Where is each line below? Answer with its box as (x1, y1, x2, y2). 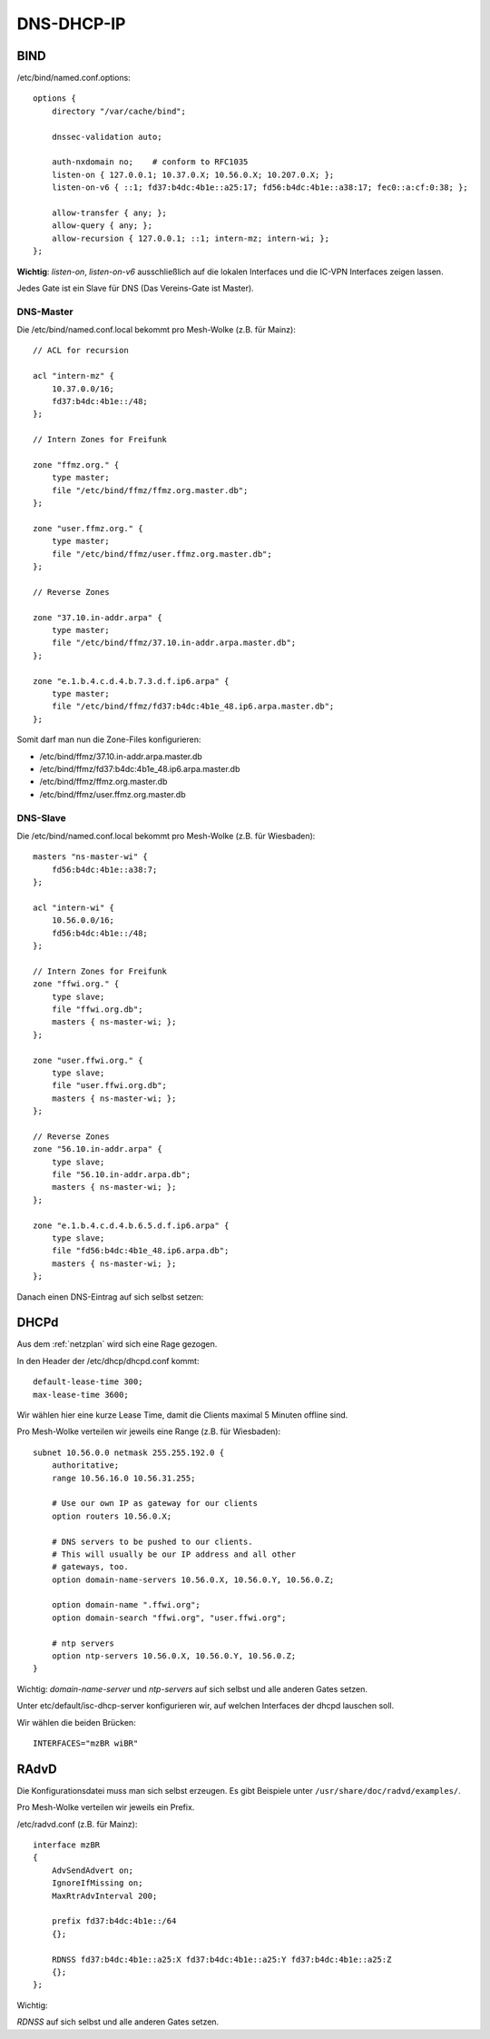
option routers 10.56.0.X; (51, 1510, 172, 1521)
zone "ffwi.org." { (33, 979, 120, 989)
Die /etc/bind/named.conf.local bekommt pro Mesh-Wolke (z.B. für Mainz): (16, 324, 297, 335)
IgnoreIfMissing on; (51, 1878, 143, 1888)
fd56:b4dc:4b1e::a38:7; (51, 864, 158, 875)
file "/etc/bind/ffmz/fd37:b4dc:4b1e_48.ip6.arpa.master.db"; (51, 701, 335, 712)
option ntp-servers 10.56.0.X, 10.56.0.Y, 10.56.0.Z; (51, 1651, 297, 1661)
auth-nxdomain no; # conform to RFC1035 (51, 157, 249, 167)
